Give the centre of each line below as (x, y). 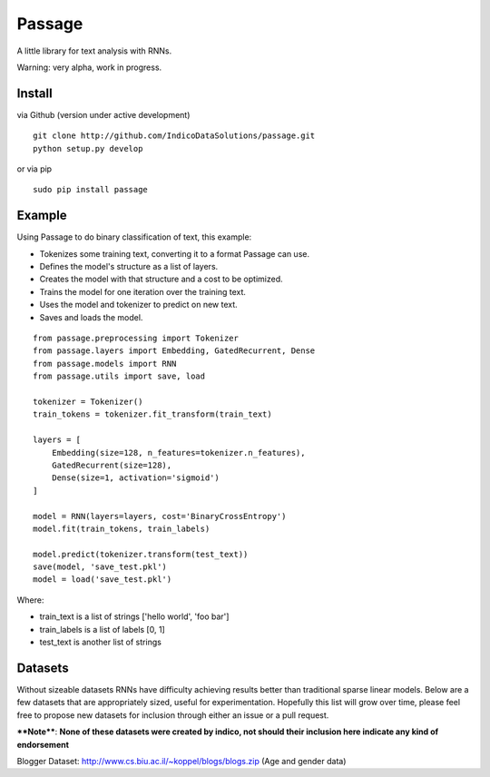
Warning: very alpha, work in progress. (89, 67)
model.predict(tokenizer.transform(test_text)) (141, 554)
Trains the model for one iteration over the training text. (143, 291)
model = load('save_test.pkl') (103, 580)
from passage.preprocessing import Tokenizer (136, 339)
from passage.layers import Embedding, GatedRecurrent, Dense (174, 351)
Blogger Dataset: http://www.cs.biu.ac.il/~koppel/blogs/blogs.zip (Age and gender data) (181, 761)
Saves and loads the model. (91, 317)
